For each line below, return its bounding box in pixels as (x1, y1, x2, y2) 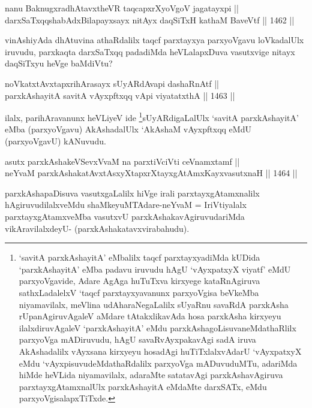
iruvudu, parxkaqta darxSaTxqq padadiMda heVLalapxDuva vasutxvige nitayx (5, 45, 295, 58)
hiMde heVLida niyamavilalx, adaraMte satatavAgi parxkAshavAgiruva (19, 368, 283, 381)
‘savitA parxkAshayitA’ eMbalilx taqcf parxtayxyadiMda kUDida (19, 251, 260, 264)
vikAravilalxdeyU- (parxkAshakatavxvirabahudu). (5, 222, 190, 234)
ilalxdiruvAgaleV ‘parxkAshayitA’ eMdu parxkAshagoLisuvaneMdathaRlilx (19, 321, 296, 334)
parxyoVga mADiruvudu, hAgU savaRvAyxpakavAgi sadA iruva (19, 333, 256, 346)
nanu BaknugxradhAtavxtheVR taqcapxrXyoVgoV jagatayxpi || (5, 2, 239, 14)
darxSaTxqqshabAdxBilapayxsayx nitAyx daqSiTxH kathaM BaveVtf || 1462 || (5, 13, 295, 26)
